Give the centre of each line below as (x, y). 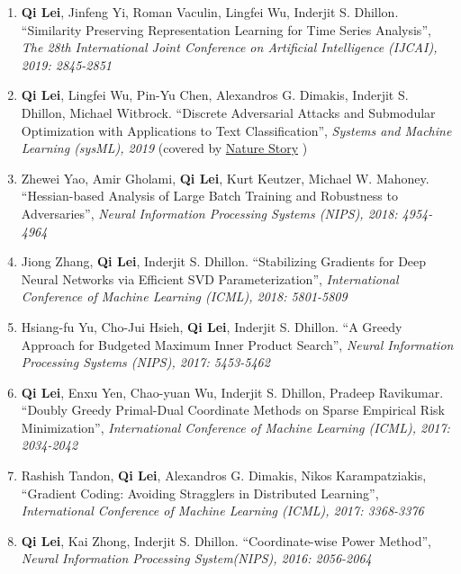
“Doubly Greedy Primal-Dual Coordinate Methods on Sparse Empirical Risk (233, 410)
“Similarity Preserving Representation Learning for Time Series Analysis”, (226, 29)
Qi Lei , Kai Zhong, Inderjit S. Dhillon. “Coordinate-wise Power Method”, (226, 540)
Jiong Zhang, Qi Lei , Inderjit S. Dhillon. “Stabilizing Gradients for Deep (224, 261)
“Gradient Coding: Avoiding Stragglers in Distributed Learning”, (200, 493)
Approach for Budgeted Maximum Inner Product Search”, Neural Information (237, 344)
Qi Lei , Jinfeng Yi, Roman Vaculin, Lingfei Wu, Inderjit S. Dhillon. (210, 12)
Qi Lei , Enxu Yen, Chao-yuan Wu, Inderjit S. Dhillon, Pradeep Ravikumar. (232, 392)
